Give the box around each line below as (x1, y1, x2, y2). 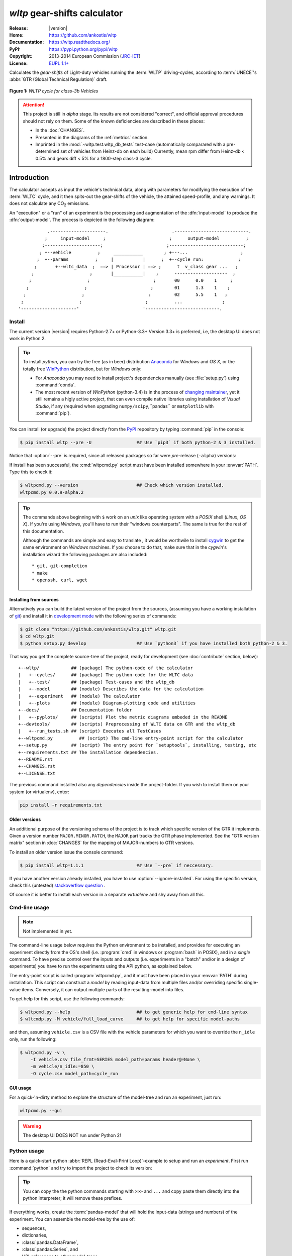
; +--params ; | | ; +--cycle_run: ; (37, 257, 241, 262)
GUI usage (9, 1085, 32, 1091)
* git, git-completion (32, 563, 88, 569)
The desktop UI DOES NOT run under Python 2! (23, 1132, 121, 1138)
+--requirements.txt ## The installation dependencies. (18, 749, 159, 755)
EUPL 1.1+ (49, 60, 69, 66)
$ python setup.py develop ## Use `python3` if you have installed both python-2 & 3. (20, 641, 287, 646)
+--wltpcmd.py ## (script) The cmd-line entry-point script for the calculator (18, 735, 244, 741)
